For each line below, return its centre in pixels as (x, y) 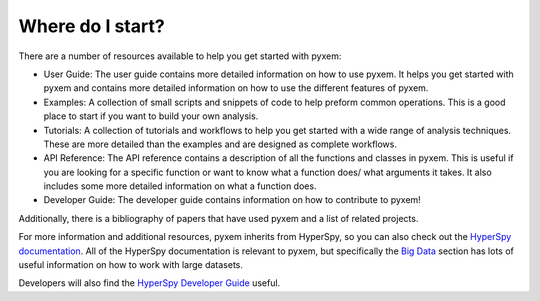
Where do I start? (91, 26)
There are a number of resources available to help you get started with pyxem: (180, 56)
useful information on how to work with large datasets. (131, 265)
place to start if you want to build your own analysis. (151, 116)
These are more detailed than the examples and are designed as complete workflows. (220, 144)
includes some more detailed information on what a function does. (180, 186)
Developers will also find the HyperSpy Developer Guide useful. (149, 283)
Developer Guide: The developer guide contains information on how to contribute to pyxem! (232, 200)
